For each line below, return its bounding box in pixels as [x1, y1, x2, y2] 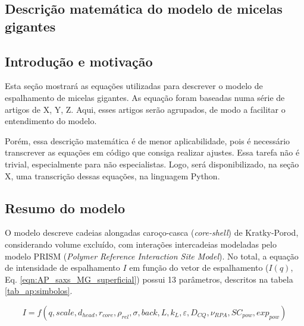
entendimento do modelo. [5, 115, 97, 127]
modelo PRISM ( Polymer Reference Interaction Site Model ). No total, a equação [5, 249, 299, 262]
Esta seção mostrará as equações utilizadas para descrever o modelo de [5, 80, 263, 92]
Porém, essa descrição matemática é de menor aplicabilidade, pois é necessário [5, 134, 290, 147]
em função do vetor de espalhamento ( [129, 261, 269, 274]
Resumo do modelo [5, 198, 126, 217]
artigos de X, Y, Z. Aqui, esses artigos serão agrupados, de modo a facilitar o [5, 103, 286, 115]
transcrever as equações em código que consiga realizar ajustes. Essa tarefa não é [5, 146, 300, 159]
